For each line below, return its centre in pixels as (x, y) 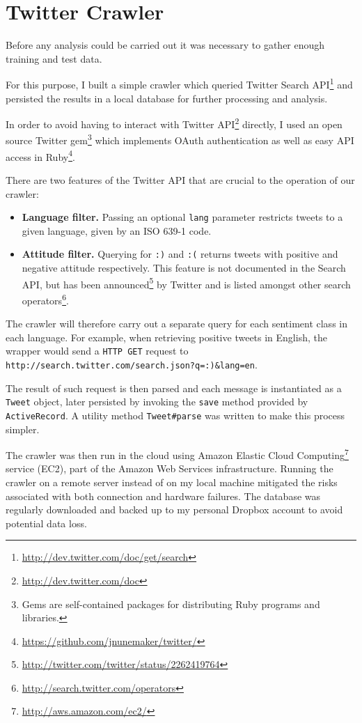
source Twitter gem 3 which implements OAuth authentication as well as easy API (180, 139)
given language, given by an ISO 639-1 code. (117, 230)
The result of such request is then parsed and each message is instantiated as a (174, 388)
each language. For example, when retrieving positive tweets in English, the (166, 337)
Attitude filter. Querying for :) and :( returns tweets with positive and (180, 254)
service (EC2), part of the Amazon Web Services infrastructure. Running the (170, 468)
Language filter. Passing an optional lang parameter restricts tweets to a (182, 217)
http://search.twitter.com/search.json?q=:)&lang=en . (132, 364)
